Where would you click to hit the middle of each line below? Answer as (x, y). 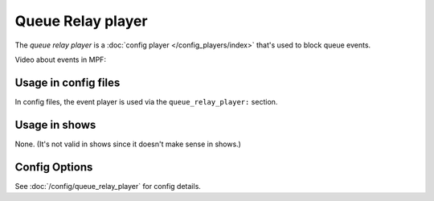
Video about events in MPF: (60, 59)
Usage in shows (55, 125)
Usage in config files (68, 82)
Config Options (54, 167)
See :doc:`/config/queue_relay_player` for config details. (108, 186)
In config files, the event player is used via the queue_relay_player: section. (146, 101)
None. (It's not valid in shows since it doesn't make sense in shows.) (128, 144)
